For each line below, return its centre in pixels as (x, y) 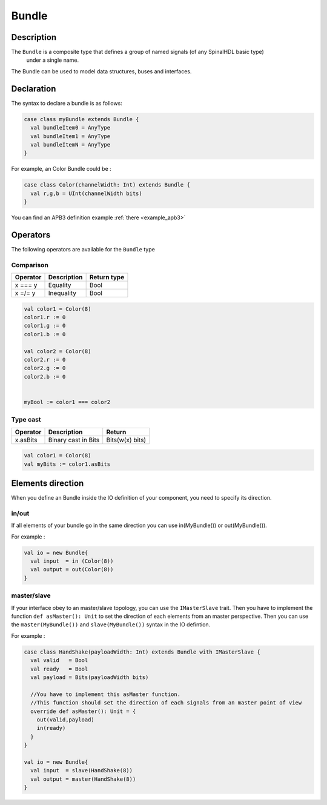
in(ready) (51, 728)
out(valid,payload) (66, 720)
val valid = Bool (59, 661)
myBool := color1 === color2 (67, 402)
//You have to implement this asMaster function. (106, 694)
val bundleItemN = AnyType (71, 144)
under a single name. (53, 60)
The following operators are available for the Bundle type (83, 249)
